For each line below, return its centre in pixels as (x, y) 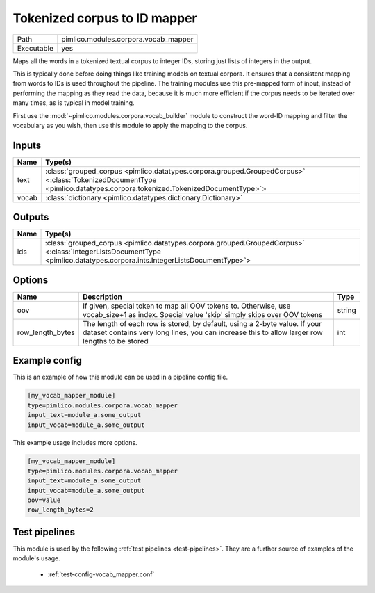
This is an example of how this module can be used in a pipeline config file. (120, 377)
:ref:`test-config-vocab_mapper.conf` (101, 574)
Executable (35, 48)
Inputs (27, 145)
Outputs (31, 217)
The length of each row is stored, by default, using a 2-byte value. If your (202, 323)
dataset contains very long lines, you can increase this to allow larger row (202, 332)
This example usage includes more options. (75, 443)
